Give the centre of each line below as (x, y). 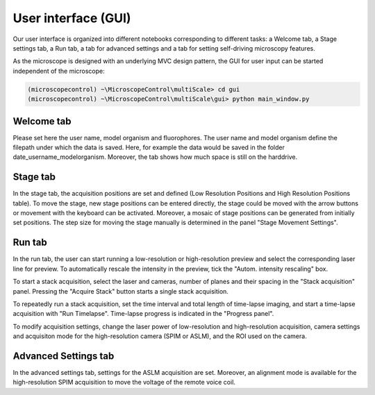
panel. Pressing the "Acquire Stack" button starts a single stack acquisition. (121, 291)
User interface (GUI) (72, 18)
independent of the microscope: (59, 71)
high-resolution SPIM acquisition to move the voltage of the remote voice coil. (124, 383)
